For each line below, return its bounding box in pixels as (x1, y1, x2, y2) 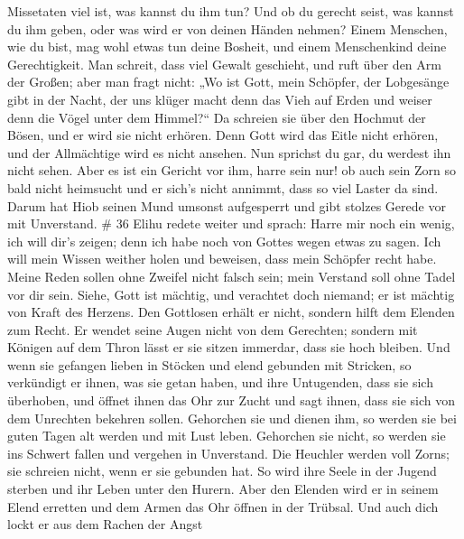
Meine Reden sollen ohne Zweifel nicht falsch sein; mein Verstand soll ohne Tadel (7, 266, 456, 285)
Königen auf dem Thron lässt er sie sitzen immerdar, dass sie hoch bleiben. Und (7, 338, 450, 357)
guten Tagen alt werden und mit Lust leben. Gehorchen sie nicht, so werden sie (7, 426, 446, 445)
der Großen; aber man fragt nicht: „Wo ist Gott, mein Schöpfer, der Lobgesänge (7, 72, 450, 91)
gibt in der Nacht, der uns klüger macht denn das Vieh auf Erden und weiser (7, 89, 432, 108)
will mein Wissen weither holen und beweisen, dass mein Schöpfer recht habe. (7, 249, 437, 268)
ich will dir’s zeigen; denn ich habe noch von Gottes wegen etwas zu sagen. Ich (7, 231, 441, 250)
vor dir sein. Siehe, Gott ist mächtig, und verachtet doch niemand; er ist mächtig (7, 284, 455, 303)
